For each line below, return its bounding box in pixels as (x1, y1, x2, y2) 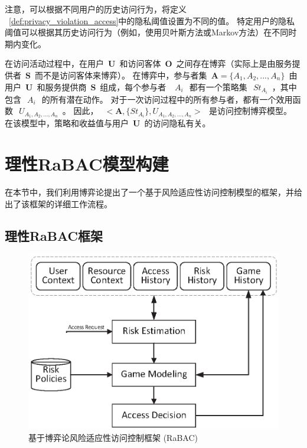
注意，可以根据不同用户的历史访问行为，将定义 (5, 3, 187, 15)
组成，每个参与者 (100, 80, 166, 93)
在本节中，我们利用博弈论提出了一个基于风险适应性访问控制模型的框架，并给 (5, 186, 302, 198)
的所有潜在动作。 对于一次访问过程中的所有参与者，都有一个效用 (41, 93, 293, 105)
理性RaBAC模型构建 (5, 152, 169, 176)
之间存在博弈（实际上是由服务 (176, 57, 292, 70)
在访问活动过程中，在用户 (5, 57, 104, 70)
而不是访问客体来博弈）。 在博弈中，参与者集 (34, 68, 207, 81)
